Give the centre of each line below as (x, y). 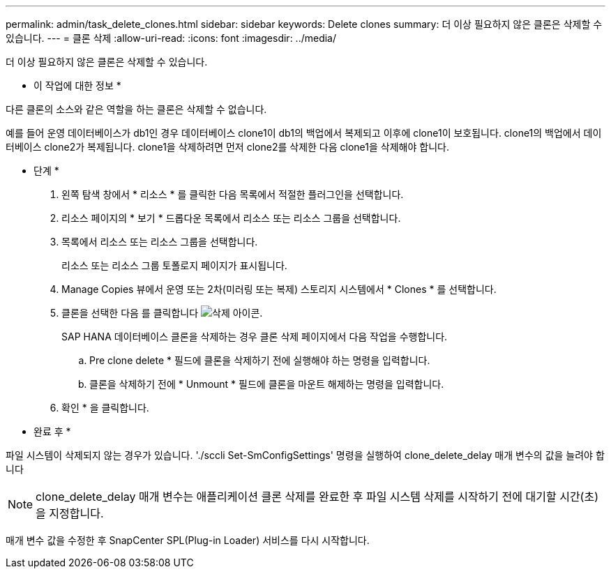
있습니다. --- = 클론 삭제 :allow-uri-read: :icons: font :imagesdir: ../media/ (171, 38)
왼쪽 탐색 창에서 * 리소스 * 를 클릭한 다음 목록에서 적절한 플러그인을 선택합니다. (233, 194)
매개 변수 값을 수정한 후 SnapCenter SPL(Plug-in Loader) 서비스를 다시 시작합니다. (188, 540)
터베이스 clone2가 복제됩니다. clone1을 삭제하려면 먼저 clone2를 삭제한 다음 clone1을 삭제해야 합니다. (227, 147)
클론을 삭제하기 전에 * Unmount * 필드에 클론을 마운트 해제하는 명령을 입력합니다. (267, 384)
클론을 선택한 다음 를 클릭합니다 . (162, 313)
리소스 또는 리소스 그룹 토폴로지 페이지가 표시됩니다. (174, 265)
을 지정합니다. (70, 513)
